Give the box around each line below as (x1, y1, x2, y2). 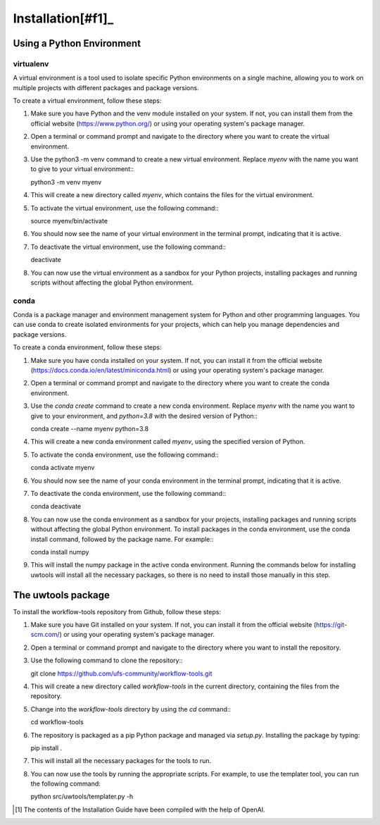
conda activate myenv (30, 464, 95, 472)
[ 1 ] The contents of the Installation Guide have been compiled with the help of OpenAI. (15, 805, 265, 814)
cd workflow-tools (30, 718, 84, 726)
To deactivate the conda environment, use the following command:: (30, 489, 227, 497)
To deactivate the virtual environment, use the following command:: (30, 242, 227, 251)
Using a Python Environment (13, 37, 141, 49)
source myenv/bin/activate (30, 217, 108, 225)
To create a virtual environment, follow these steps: (13, 97, 162, 105)
